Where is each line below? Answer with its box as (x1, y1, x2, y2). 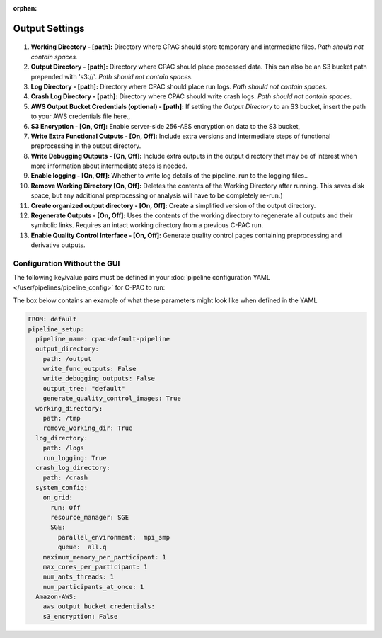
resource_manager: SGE (50, 513, 129, 521)
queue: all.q (57, 543, 107, 552)
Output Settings (13, 22, 85, 35)
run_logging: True (42, 454, 107, 462)
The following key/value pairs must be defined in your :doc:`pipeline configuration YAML (13, 273, 270, 282)
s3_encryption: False (42, 613, 118, 620)
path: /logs (42, 444, 85, 452)
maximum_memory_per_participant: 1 (42, 553, 166, 561)
